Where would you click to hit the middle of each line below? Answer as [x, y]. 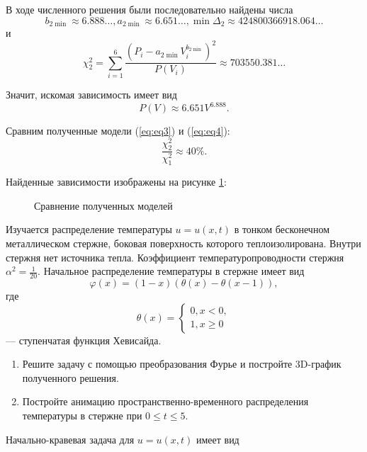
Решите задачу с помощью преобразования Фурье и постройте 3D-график [182, 364]
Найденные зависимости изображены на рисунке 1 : [116, 182]
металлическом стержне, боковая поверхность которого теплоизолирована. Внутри [183, 243]
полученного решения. [70, 377]
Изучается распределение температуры [89, 229]
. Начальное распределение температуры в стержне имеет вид [171, 271]
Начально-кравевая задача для [70, 439]
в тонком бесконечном [282, 229]
